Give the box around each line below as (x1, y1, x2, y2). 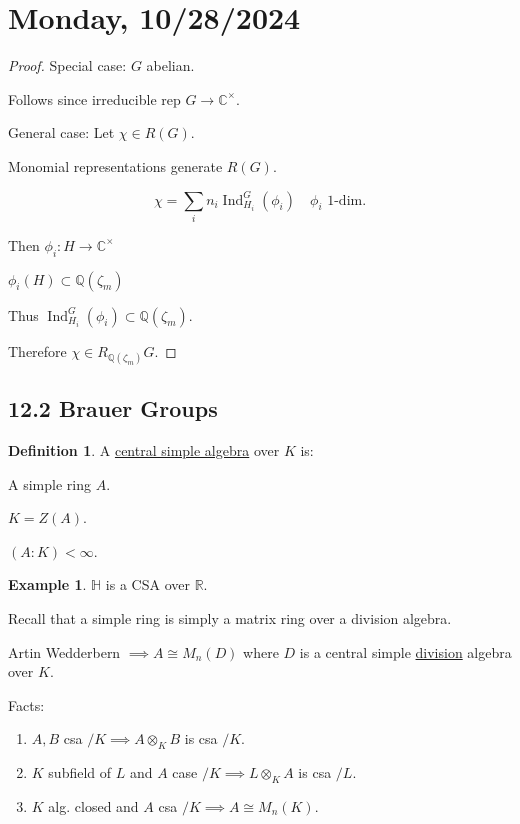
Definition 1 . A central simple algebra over (8, 440, 280, 461)
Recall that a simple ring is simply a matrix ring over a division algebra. (8, 607, 452, 628)
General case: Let (8, 122, 115, 143)
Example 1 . (8, 574, 87, 595)
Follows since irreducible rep (8, 88, 181, 109)
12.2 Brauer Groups (8, 393, 218, 424)
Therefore (8, 340, 67, 361)
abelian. (146, 55, 195, 76)
